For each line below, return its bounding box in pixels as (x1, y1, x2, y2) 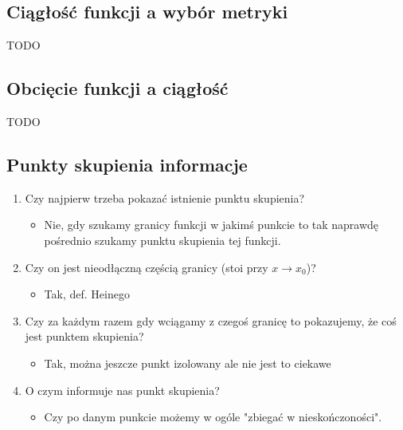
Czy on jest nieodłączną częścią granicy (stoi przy (25, 258, 268, 275)
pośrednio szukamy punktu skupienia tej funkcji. (44, 231, 281, 248)
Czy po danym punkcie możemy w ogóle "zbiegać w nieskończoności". (44, 408, 382, 425)
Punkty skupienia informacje (6, 152, 248, 176)
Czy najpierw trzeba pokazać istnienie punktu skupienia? (25, 189, 305, 206)
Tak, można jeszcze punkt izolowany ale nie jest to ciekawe (44, 354, 331, 371)
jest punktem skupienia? (25, 328, 144, 345)
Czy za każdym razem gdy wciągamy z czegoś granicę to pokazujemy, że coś (25, 312, 397, 329)
